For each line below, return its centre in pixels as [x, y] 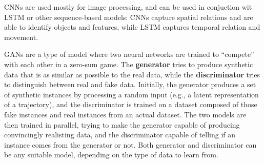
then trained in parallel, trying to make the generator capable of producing [122, 124]
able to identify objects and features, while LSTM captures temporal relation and [132, 27]
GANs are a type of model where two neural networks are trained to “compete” [129, 54]
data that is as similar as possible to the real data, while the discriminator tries [132, 74]
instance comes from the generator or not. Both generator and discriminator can [130, 144]
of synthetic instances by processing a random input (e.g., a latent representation [131, 94]
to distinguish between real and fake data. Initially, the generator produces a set [130, 84]
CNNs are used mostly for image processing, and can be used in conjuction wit [128, 7]
